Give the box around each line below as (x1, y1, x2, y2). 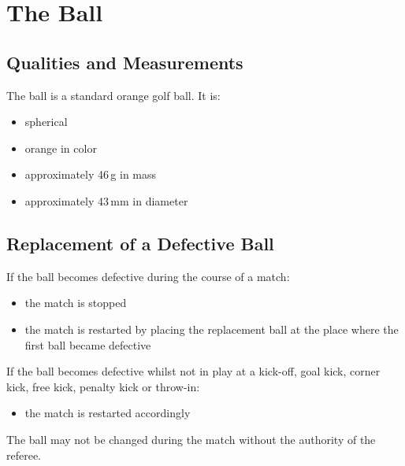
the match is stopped (24, 294, 127, 311)
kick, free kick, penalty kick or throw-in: (6, 378, 200, 394)
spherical (24, 113, 68, 130)
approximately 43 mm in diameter (24, 192, 188, 209)
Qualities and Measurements (6, 50, 243, 74)
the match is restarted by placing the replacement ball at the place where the (24, 320, 399, 337)
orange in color (24, 139, 97, 156)
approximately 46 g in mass (24, 166, 157, 183)
